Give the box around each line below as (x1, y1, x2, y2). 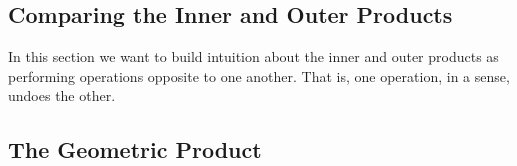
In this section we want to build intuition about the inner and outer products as (8, 46, 499, 67)
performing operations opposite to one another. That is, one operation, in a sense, (8, 65, 510, 86)
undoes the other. (8, 85, 116, 106)
